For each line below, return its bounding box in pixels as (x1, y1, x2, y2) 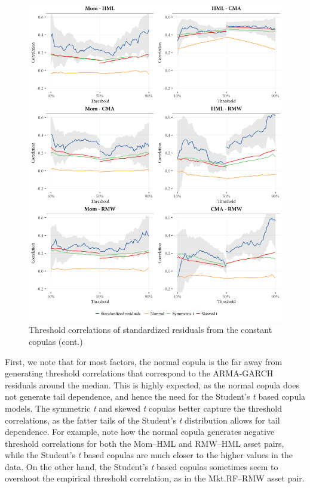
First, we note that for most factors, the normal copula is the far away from (5, 355, 283, 367)
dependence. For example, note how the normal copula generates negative (5, 425, 275, 438)
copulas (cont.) (29, 335, 83, 347)
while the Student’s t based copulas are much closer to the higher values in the (5, 449, 293, 461)
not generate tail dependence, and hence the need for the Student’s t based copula (5, 390, 306, 403)
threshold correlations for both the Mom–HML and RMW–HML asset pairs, (5, 437, 284, 449)
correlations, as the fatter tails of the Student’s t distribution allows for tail (5, 413, 280, 426)
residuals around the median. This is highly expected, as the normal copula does (5, 378, 299, 391)
